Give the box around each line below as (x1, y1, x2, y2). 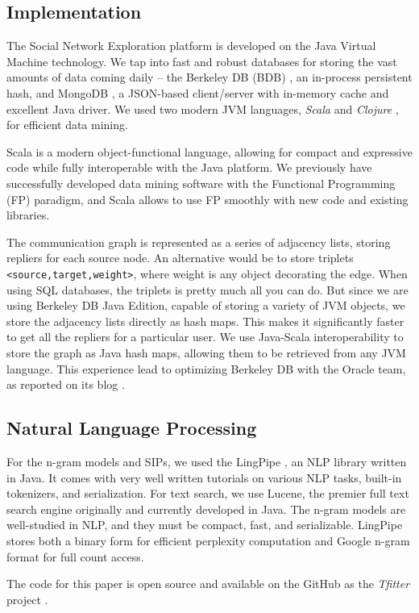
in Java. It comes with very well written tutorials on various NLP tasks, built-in (6, 469, 402, 486)
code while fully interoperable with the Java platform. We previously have (6, 159, 372, 176)
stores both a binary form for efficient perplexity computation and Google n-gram (6, 532, 410, 548)
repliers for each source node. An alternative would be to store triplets (6, 249, 354, 266)
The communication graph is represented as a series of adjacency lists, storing (6, 233, 391, 250)
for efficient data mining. (6, 116, 128, 133)
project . (6, 590, 48, 607)
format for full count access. (6, 548, 144, 565)
